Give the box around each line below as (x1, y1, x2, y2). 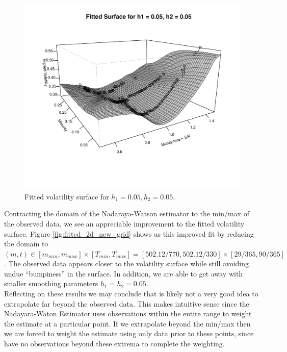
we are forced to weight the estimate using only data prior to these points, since (4, 328, 254, 339)
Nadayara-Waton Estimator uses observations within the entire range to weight (4, 308, 252, 319)
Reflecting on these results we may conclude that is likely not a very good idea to (4, 288, 258, 299)
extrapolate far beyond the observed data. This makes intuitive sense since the (4, 298, 249, 309)
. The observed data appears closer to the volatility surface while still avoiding (4, 258, 249, 269)
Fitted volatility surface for (24, 191, 109, 202)
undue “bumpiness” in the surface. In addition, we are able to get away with (4, 268, 243, 279)
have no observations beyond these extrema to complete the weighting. (4, 338, 225, 349)
